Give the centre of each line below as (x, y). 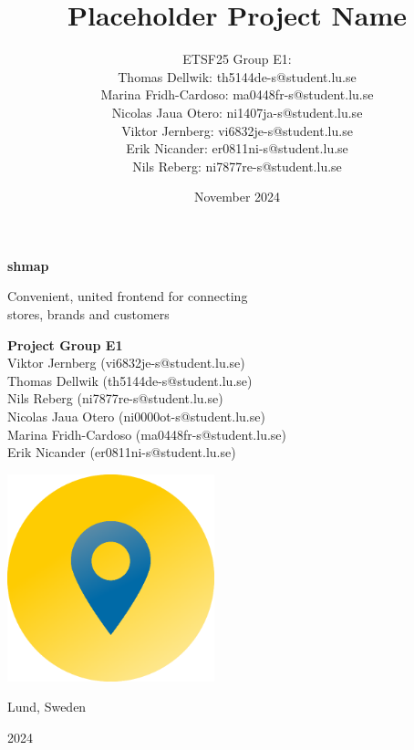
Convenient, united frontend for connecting (128, 296)
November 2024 (237, 197)
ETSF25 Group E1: (237, 59)
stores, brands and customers (88, 314)
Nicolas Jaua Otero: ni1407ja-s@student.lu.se (237, 112)
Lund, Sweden (47, 707)
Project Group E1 (65, 344)
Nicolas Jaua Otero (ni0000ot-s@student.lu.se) (136, 417)
